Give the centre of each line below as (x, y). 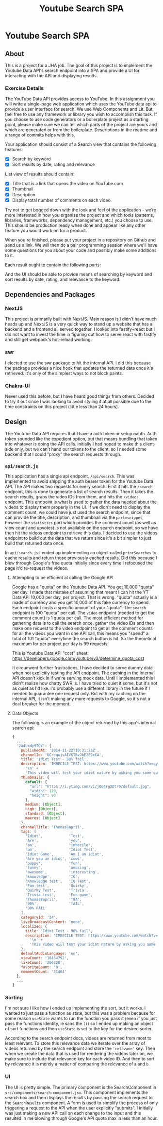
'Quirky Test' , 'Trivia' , (57, 890)
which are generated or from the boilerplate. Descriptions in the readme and (81, 130)
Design (16, 422)
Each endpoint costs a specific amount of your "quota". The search (79, 608)
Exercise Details (24, 88)
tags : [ (29, 832)
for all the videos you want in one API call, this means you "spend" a (80, 633)
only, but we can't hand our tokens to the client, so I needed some (81, 449)
